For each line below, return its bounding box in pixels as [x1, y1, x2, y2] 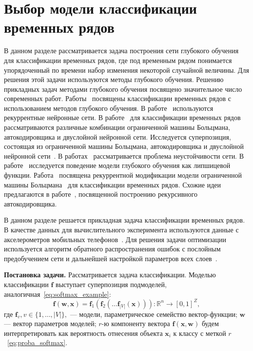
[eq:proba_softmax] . [7, 337, 68, 348]
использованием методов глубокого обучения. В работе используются [4, 103, 214, 113]
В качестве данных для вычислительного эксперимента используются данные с [4, 225, 239, 234]
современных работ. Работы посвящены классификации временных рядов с [4, 93, 232, 103]
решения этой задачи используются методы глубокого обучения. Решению [4, 74, 224, 84]
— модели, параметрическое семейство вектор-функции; [70, 309, 237, 319]
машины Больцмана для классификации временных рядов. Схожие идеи [4, 179, 221, 189]
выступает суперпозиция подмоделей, [56, 279, 167, 289]
